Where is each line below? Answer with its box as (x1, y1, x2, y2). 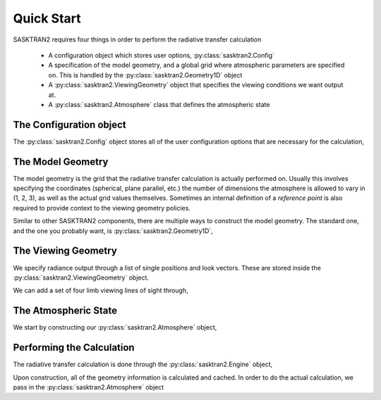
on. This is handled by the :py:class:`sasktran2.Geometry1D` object (48, 70, 243, 79)
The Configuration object (13, 118, 126, 130)
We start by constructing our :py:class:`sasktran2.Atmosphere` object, (13, 323, 217, 332)
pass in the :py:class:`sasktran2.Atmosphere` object (13, 382, 164, 391)
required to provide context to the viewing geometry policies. (13, 204, 190, 212)
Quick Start (13, 11, 81, 26)
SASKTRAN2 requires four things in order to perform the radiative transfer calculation (13, 35, 262, 44)
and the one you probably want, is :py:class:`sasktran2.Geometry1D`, (13, 226, 213, 235)
